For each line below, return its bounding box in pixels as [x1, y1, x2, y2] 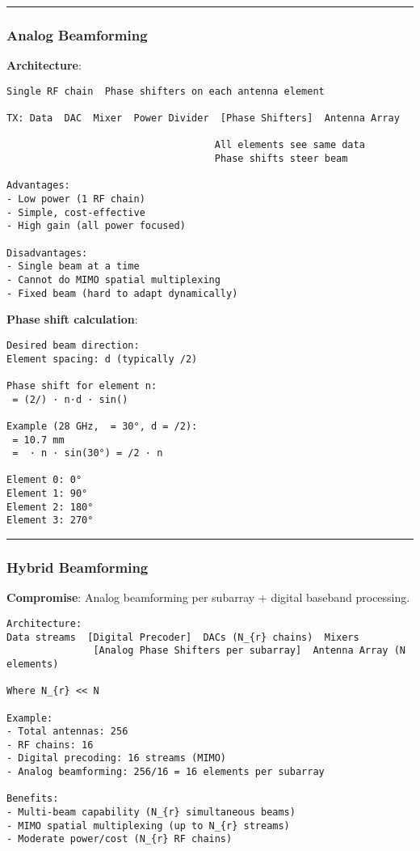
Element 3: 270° [6, 514, 94, 527]
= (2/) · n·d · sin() [12, 393, 128, 405]
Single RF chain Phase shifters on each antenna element [6, 85, 325, 97]
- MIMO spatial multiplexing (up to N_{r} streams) [6, 819, 290, 832]
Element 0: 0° [6, 474, 82, 486]
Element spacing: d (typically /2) [6, 353, 198, 365]
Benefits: [6, 793, 59, 805]
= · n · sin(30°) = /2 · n [12, 447, 163, 459]
